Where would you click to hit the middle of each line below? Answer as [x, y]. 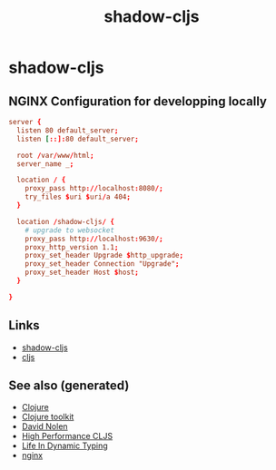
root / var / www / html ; [55, 155]
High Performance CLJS [67, 436]
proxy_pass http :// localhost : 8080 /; [94, 189]
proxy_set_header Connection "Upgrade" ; [102, 264]
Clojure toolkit [48, 417]
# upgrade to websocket [70, 230]
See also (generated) [69, 385]
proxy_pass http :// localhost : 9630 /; [94, 239]
